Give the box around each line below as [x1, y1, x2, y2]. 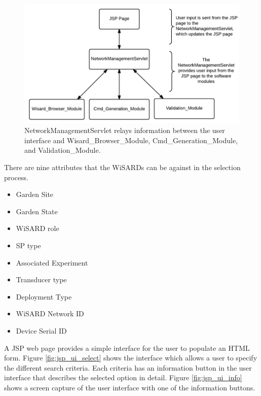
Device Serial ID [16, 325, 67, 336]
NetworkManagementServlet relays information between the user [24, 125, 225, 136]
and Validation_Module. [24, 145, 101, 155]
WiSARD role [16, 223, 59, 234]
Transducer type [16, 274, 67, 285]
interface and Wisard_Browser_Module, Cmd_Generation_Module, [24, 135, 238, 145]
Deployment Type [16, 291, 72, 302]
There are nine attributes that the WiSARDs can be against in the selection [4, 162, 241, 173]
